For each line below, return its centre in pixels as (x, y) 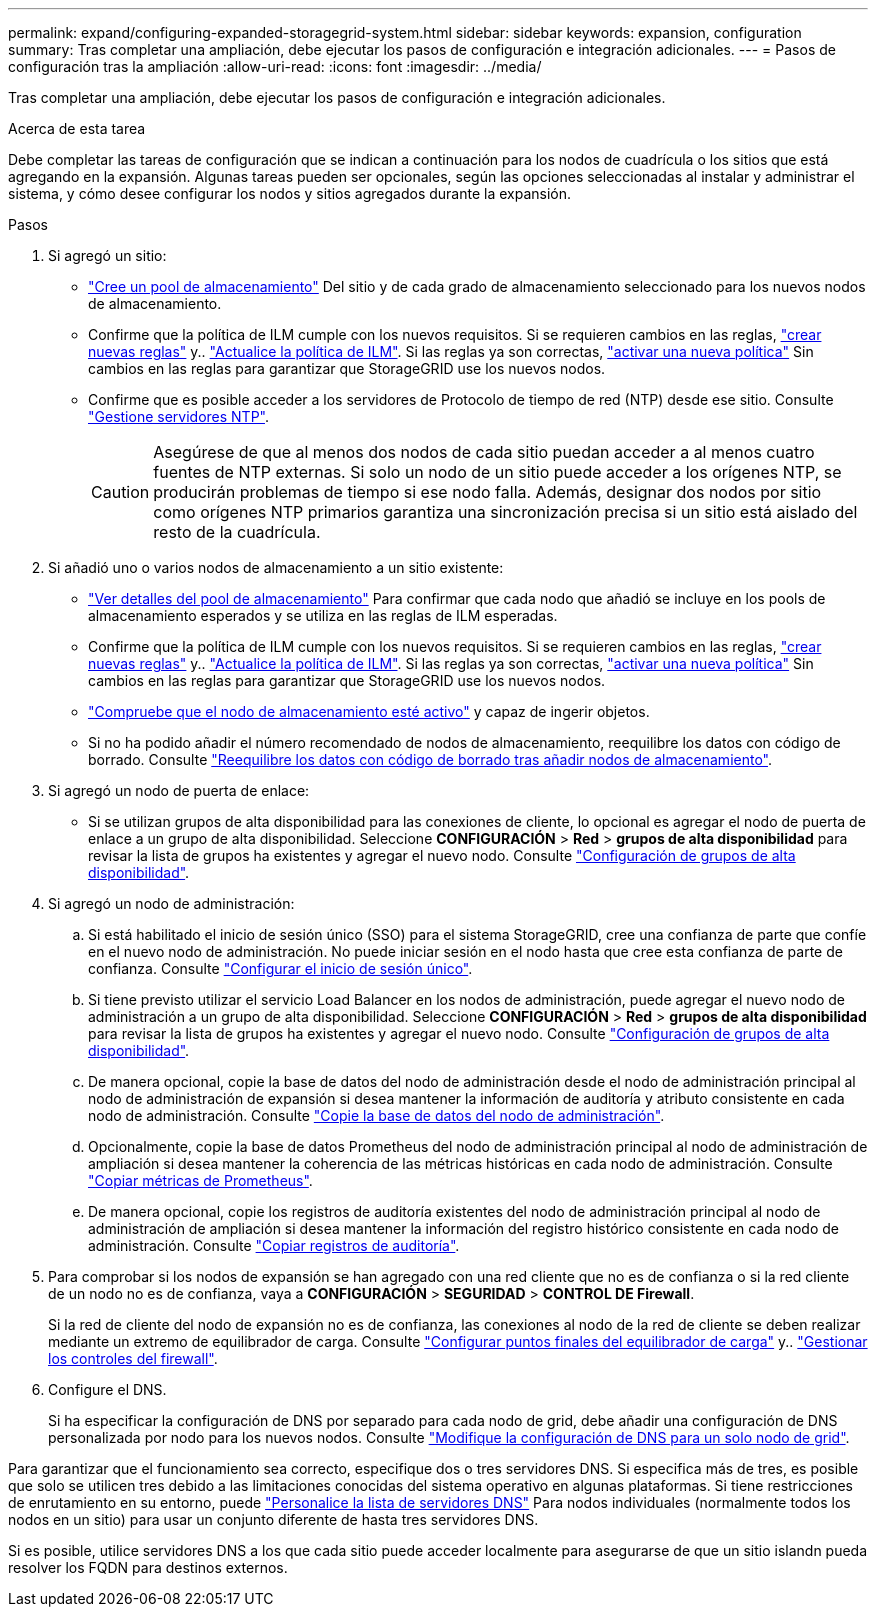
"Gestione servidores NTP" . (178, 416)
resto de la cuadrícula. (237, 532)
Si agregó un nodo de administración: (171, 903)
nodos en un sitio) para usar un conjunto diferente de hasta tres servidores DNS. (273, 1519)
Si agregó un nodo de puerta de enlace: (179, 790)
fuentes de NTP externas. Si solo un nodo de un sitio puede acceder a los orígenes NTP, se (497, 472)
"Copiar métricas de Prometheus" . (200, 1180)
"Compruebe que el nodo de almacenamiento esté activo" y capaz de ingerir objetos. (369, 711)
